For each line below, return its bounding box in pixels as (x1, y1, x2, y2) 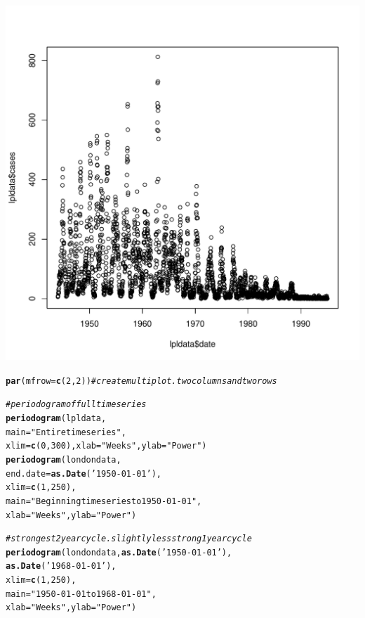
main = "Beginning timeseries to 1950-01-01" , (6, 496, 202, 506)
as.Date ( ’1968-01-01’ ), (6, 561, 117, 572)
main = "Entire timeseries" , (6, 427, 126, 437)
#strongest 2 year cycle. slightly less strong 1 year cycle (6, 534, 252, 544)
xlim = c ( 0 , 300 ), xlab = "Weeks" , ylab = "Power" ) (6, 441, 207, 451)
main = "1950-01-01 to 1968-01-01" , (6, 588, 157, 599)
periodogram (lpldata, (6, 413, 107, 423)
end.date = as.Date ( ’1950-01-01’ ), (6, 468, 161, 479)
